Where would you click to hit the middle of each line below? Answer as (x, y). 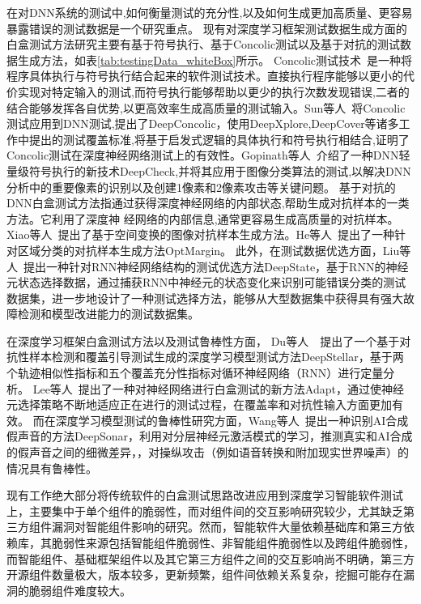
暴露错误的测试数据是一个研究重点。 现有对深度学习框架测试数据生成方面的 (207, 28)
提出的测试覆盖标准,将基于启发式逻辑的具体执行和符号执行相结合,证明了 (219, 139)
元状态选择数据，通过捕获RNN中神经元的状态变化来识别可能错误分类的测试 (206, 282)
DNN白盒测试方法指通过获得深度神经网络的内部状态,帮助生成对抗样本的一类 (208, 203)
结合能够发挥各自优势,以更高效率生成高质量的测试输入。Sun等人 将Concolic (206, 107)
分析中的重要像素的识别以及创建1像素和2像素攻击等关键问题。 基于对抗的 (201, 187)
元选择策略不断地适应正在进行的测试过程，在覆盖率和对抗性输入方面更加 (199, 404)
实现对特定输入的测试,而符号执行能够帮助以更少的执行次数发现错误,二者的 (213, 91)
